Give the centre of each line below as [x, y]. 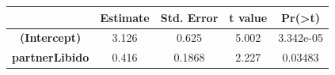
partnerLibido [51, 57]
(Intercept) [51, 37]
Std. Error [189, 17]
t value [248, 17]
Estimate [125, 17]
